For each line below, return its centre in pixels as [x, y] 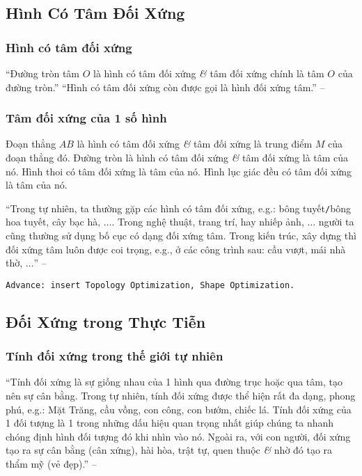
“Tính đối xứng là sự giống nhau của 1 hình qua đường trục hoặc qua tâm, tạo [174, 382]
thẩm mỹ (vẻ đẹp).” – [51, 464]
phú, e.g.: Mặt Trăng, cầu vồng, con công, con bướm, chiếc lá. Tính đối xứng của [179, 409]
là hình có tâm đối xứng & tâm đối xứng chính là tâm [209, 73]
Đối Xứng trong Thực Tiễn [106, 321]
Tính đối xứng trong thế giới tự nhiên [115, 356]
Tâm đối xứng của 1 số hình [86, 118]
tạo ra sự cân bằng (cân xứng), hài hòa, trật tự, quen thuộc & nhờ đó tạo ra [169, 450]
